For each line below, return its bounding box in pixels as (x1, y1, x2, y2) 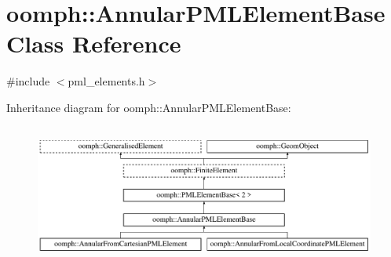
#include (6, 73, 50, 89)
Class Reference (6, 27, 181, 60)
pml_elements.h (68, 73, 145, 89)
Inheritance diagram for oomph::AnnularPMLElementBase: (6, 99, 291, 115)
